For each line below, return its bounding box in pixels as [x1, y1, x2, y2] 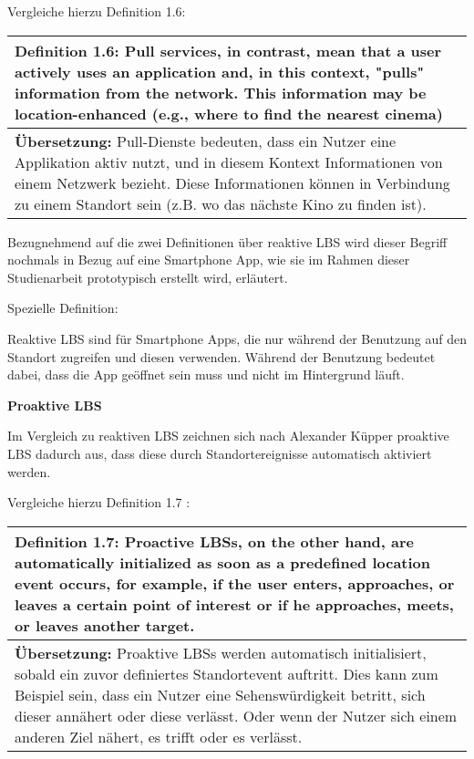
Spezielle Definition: [7, 298, 118, 317]
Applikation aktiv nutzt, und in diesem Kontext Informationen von [15, 151, 443, 172]
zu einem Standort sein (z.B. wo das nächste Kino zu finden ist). [15, 192, 427, 214]
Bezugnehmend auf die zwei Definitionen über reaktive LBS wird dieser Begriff [7, 232, 448, 251]
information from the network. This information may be [15, 81, 427, 103]
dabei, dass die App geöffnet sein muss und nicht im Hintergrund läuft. [7, 365, 405, 384]
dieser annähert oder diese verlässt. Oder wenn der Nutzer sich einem [15, 704, 458, 726]
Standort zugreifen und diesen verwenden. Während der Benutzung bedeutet [7, 347, 436, 366]
